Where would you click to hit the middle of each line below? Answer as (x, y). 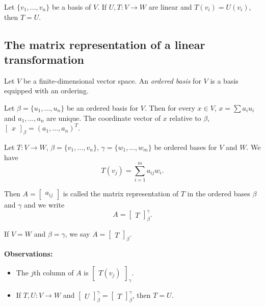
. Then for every (170, 107)
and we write (44, 205)
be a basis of (71, 7)
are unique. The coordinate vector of (103, 118)
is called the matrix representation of (121, 194)
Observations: (29, 253)
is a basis (224, 80)
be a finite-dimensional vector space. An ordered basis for (112, 80)
